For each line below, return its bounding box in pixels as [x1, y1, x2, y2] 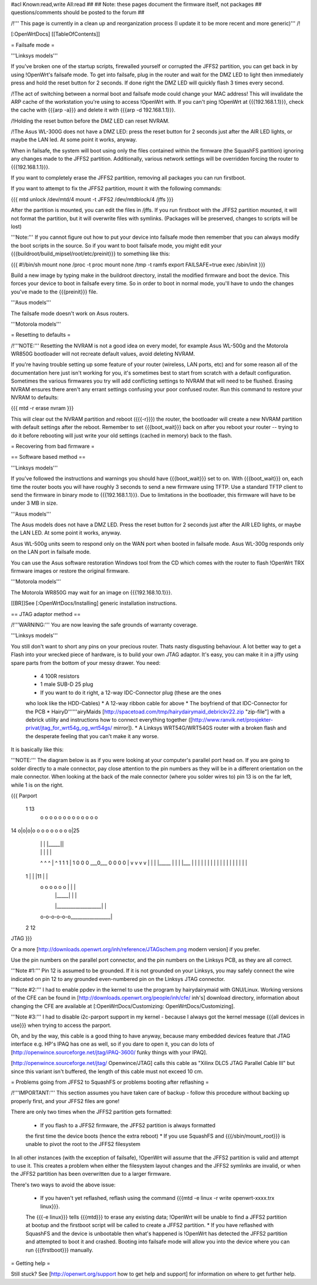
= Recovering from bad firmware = [11, 442, 95, 449]
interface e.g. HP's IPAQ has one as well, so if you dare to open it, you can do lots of [11, 1040, 214, 1047]
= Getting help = [11, 1260, 50, 1267]
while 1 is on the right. [11, 781, 64, 789]
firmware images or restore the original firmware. [11, 567, 130, 574]
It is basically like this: [11, 746, 64, 753]
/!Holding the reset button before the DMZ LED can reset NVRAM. [11, 117, 170, 124]
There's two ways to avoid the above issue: [11, 1181, 116, 1188]
